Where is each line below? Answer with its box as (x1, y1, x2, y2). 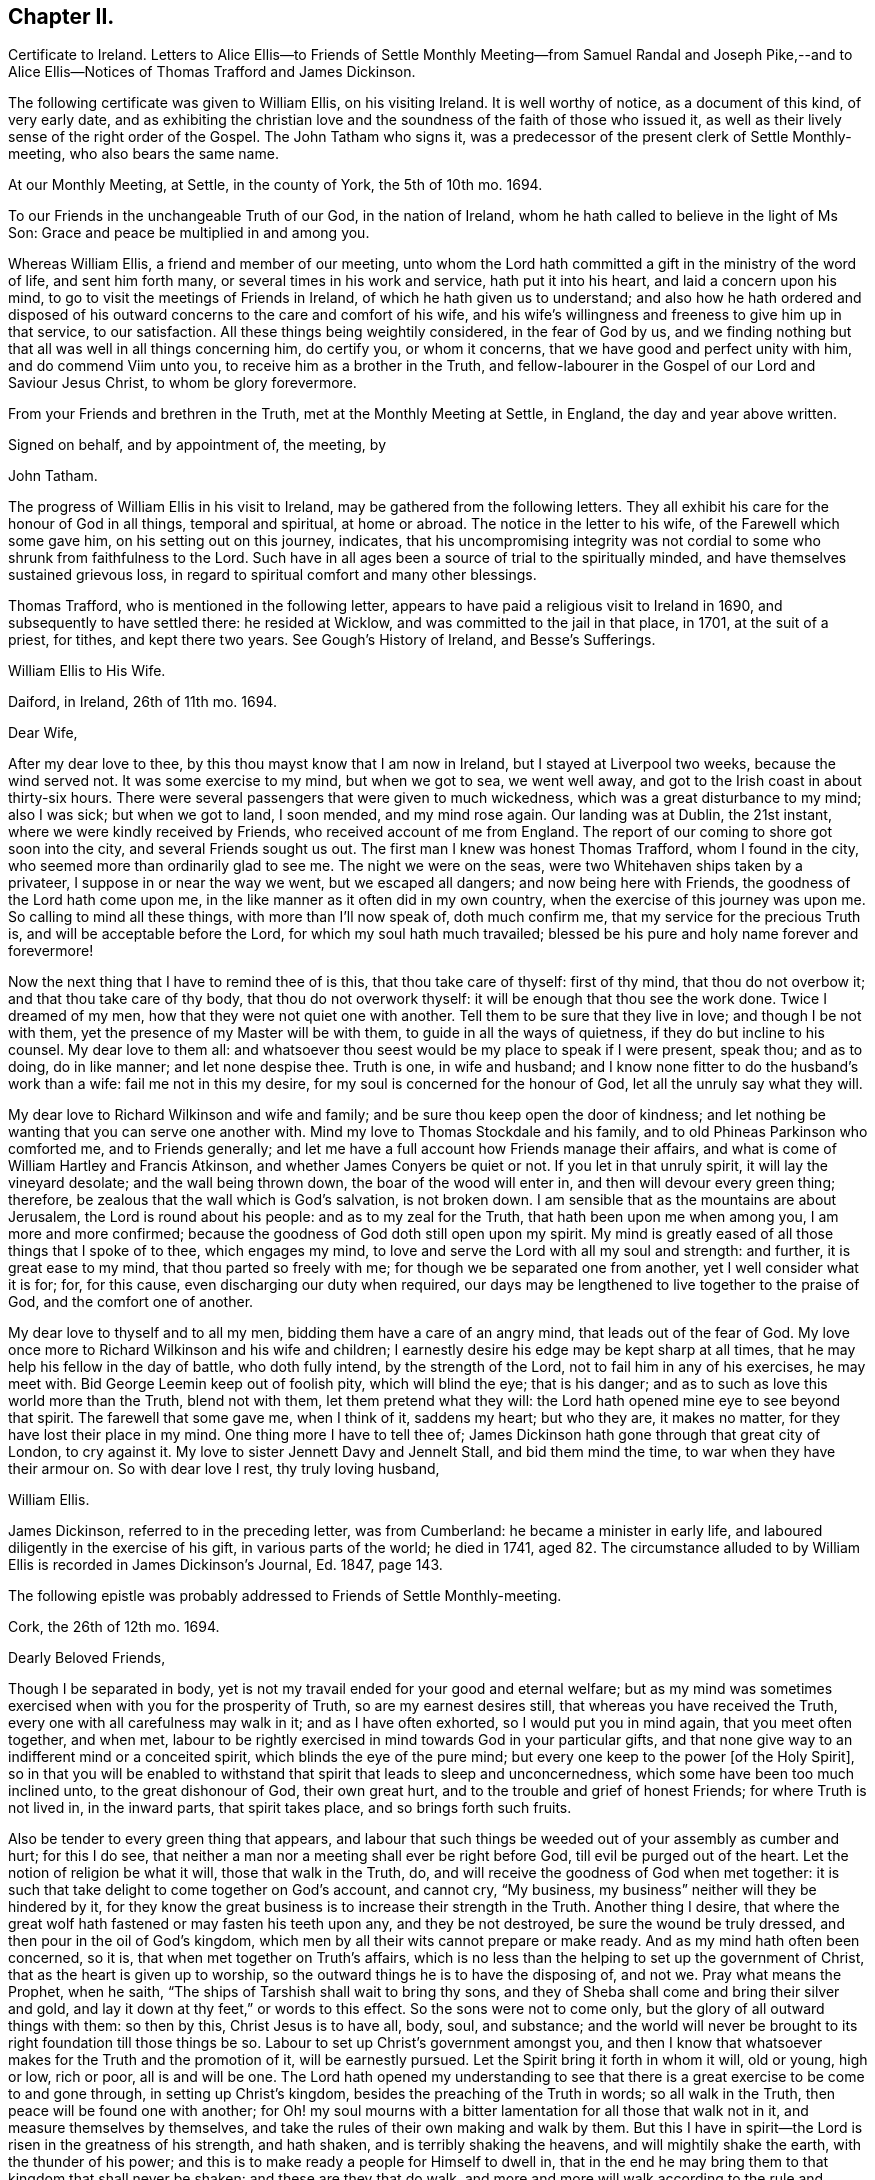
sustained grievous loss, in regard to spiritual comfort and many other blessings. (8, 566, 537, 584)
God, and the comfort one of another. (8, 1293, 254, 1311)
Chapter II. (8, 4, 115, 29)
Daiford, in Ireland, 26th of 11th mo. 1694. (8, 693, 277, 711)
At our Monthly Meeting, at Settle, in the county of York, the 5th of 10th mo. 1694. (8, 176, 543, 194)
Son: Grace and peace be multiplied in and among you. (8, 224, 370, 242)
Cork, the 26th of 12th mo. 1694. (8, 1618, 220, 1636)
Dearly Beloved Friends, (8, 1649, 166, 1667)
